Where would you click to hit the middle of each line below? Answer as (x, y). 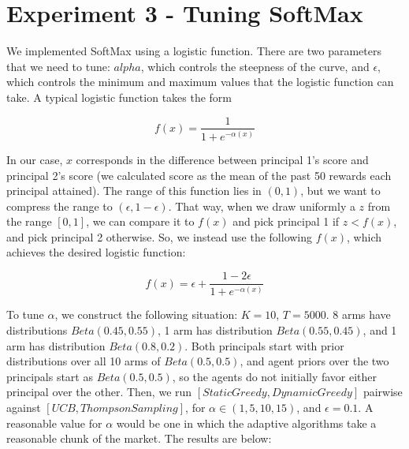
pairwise (383, 392)
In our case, (35, 159)
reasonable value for (54, 423)
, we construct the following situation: (146, 314)
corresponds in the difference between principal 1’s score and (222, 159)
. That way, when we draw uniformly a (262, 206)
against (24, 408)
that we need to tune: (58, 66)
